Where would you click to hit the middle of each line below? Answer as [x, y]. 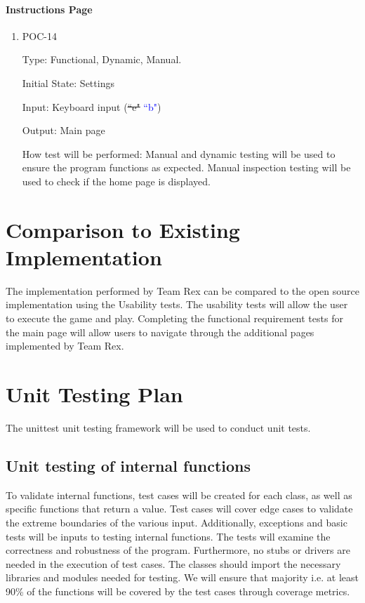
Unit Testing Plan [94, 394]
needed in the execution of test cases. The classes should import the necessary [173, 563]
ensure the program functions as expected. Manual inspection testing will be [186, 167]
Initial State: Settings [68, 82]
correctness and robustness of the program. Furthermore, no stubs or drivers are [178, 550]
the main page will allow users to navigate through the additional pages [160, 332]
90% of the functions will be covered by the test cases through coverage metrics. [178, 591]
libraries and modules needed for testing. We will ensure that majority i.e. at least [182, 577]
